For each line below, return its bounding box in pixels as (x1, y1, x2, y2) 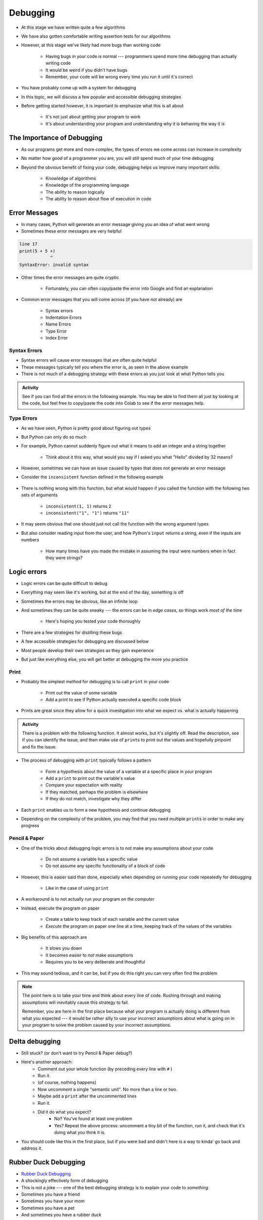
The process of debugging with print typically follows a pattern (21, 757, 151, 763)
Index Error (45, 335, 68, 341)
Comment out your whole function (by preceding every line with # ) (38, 1066, 172, 1072)
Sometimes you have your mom (21, 1198, 85, 1204)
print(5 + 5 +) (19, 248, 56, 254)
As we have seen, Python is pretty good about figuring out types (21, 425, 151, 431)
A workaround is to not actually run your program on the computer (21, 896, 154, 902)
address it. (21, 1145, 42, 1151)
